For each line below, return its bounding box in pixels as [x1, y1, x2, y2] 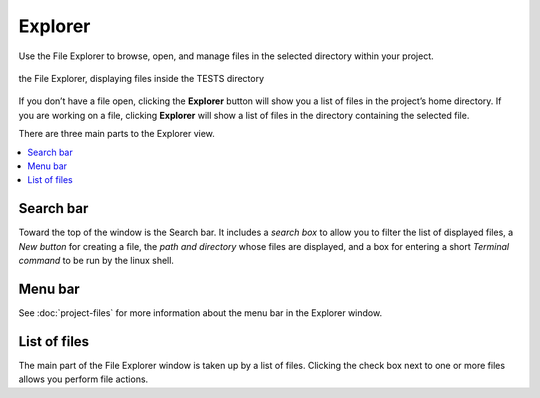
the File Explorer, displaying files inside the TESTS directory [18, 72, 265, 84]
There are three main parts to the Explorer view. [18, 128, 215, 140]
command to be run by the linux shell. [18, 254, 175, 266]
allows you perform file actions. [18, 373, 149, 385]
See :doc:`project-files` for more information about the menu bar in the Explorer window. [18, 306, 383, 319]
